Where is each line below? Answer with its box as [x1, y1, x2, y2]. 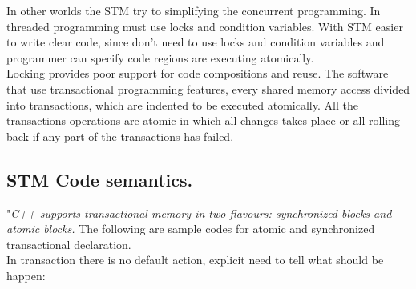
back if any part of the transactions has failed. [6, 127, 234, 144]
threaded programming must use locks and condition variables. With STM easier [6, 18, 403, 34]
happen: [6, 267, 46, 283]
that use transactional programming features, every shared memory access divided [6, 80, 410, 97]
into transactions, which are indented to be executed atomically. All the [6, 96, 358, 113]
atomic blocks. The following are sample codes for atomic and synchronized [6, 220, 375, 237]
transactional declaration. [6, 235, 131, 252]
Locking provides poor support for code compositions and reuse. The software [6, 65, 389, 82]
